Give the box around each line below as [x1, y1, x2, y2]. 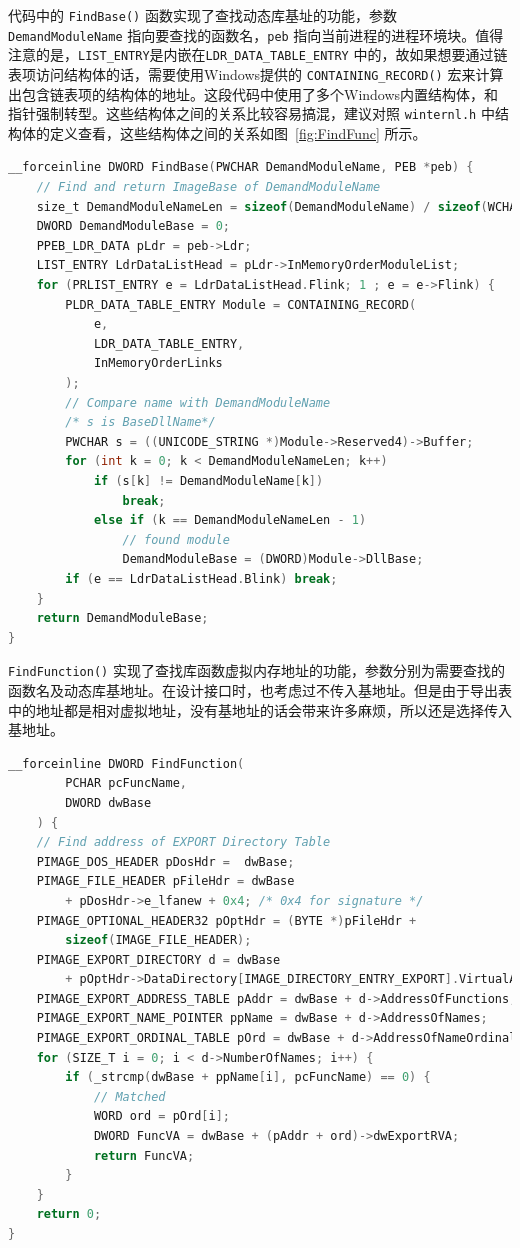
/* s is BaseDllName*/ [65, 415, 216, 430]
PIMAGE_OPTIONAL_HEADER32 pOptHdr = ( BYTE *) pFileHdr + [36, 913, 417, 928]
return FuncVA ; [93, 1148, 195, 1163]
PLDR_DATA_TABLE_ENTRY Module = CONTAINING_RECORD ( [65, 297, 417, 312]
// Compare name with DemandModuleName [65, 395, 331, 410]
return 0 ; [36, 1207, 102, 1222]
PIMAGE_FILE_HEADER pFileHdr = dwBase [36, 874, 295, 889]
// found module [122, 532, 230, 547]
